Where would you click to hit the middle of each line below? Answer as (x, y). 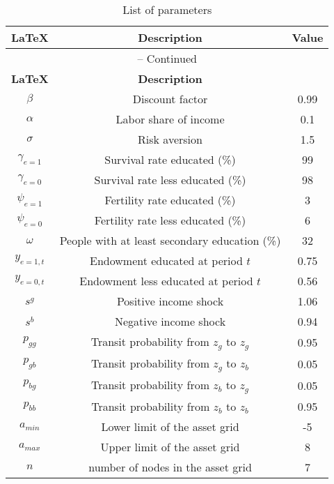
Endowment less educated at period (166, 281)
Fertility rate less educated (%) (170, 220)
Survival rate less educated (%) (170, 180)
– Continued (167, 58)
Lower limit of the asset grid (170, 426)
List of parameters (167, 9)
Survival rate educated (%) (170, 159)
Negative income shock (170, 321)
